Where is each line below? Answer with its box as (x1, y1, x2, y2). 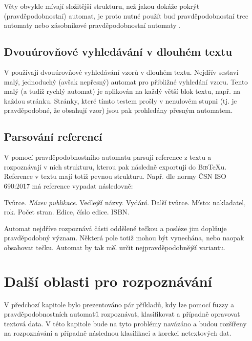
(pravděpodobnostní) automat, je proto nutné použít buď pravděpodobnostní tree (4, 10, 249, 21)
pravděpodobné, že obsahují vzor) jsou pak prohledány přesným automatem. (4, 105, 233, 115)
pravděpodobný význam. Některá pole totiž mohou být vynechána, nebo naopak (4, 233, 244, 243)
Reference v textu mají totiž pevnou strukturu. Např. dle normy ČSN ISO (4, 171, 227, 181)
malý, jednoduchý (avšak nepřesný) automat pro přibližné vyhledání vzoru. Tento (4, 76, 248, 86)
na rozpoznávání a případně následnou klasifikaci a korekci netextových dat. (4, 328, 231, 338)
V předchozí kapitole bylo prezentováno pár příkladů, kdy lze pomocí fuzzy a (4, 299, 234, 309)
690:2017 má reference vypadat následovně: (4, 180, 133, 191)
